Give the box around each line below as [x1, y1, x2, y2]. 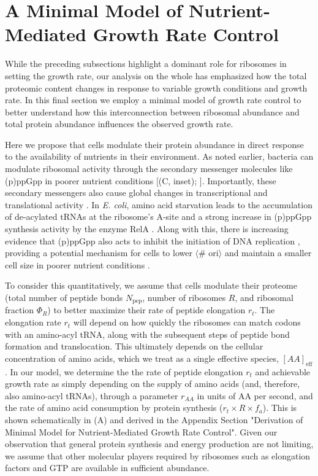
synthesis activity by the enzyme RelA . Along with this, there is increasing [5, 222, 289, 235]
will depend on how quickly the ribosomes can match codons [73, 316, 301, 329]
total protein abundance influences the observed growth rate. [5, 117, 233, 130]
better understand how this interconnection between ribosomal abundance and [5, 105, 300, 118]
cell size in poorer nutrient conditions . [5, 258, 150, 271]
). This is [262, 401, 297, 414]
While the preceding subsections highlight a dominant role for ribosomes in [5, 57, 287, 70]
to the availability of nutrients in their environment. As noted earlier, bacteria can [5, 150, 314, 163]
